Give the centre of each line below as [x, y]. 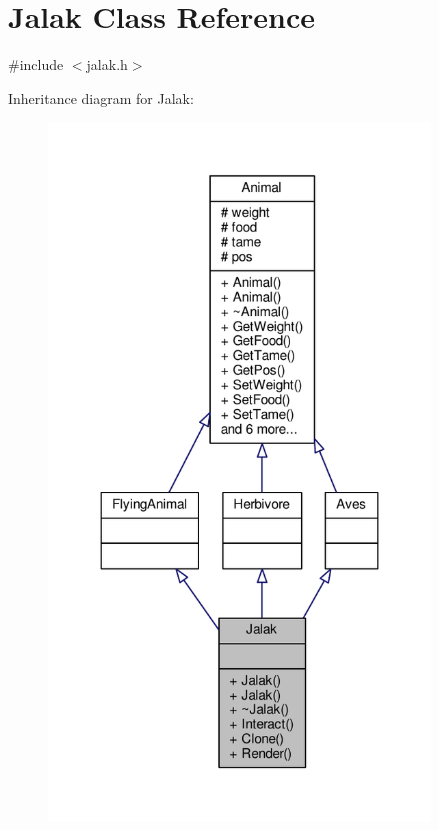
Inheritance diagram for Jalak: [101, 97]
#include [36, 64]
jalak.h [107, 64]
